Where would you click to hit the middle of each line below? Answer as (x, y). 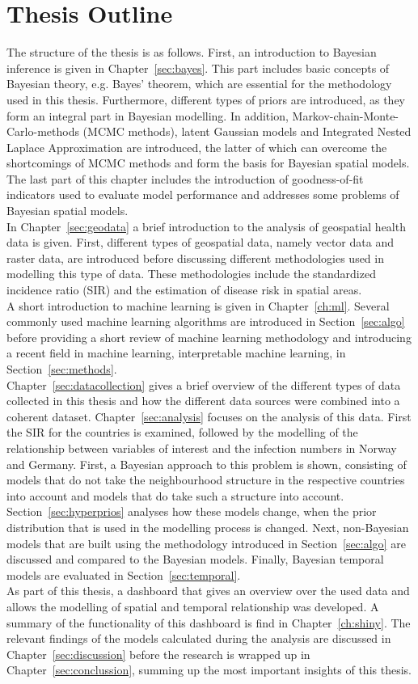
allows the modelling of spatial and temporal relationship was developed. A (193, 606)
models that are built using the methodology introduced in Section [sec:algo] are (206, 543)
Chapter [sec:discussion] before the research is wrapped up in (158, 654)
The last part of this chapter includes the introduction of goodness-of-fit (185, 178)
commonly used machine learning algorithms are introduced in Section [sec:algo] (206, 321)
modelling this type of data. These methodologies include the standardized (191, 274)
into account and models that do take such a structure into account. (175, 495)
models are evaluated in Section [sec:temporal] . (124, 574)
